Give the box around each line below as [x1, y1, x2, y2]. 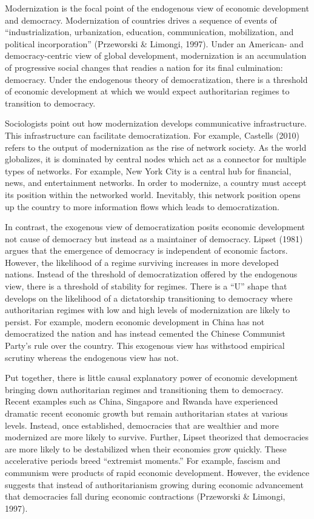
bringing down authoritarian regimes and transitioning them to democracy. [5, 383, 284, 395]
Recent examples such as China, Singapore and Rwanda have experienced [5, 395, 278, 408]
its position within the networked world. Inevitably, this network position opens [5, 188, 301, 200]
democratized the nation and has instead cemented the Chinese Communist [5, 327, 286, 340]
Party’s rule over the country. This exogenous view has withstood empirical [5, 339, 285, 352]
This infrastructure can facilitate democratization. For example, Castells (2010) [5, 128, 300, 141]
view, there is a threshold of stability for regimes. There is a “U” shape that [5, 280, 287, 293]
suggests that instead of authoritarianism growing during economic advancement [5, 478, 304, 491]
